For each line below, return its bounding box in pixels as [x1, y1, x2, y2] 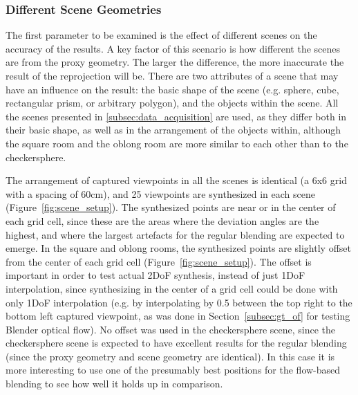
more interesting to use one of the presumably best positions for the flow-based [6, 362, 341, 377]
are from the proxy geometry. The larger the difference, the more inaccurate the [6, 55, 344, 69]
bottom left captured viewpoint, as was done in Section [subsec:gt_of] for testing [6, 309, 350, 323]
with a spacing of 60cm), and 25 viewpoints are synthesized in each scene [6, 186, 315, 201]
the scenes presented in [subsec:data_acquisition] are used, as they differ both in [6, 109, 347, 123]
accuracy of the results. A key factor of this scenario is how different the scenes [6, 41, 341, 55]
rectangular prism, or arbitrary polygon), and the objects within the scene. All [6, 95, 339, 110]
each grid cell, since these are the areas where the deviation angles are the [6, 213, 319, 228]
